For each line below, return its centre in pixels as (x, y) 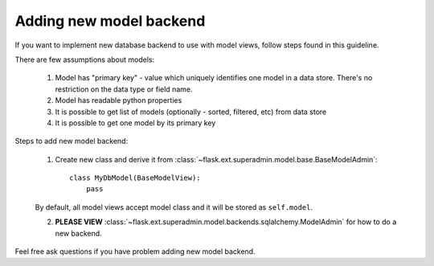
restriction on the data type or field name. (124, 89)
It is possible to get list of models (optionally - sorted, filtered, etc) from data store (191, 112)
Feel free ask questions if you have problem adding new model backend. (135, 252)
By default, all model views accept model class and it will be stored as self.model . (174, 207)
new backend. (78, 233)
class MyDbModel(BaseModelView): (135, 178)
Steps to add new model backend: (72, 141)
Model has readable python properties (119, 100)
